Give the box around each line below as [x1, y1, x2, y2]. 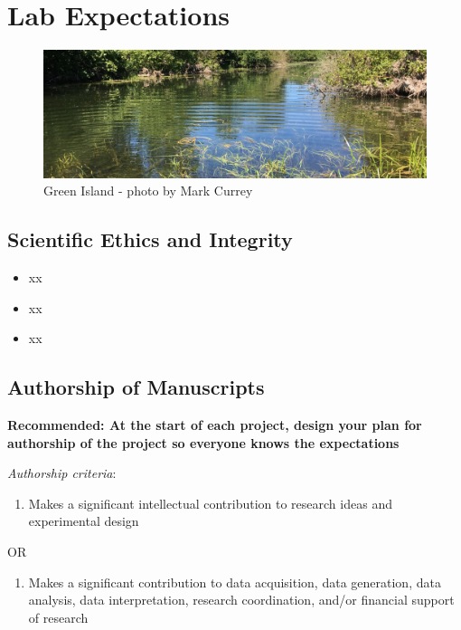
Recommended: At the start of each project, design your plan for [7, 415, 422, 434]
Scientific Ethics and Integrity [7, 225, 293, 253]
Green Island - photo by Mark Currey [43, 181, 253, 200]
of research [28, 607, 89, 626]
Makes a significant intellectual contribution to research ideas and [28, 493, 392, 512]
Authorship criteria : [7, 463, 117, 482]
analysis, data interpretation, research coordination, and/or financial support [28, 590, 455, 609]
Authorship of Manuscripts [7, 373, 265, 401]
